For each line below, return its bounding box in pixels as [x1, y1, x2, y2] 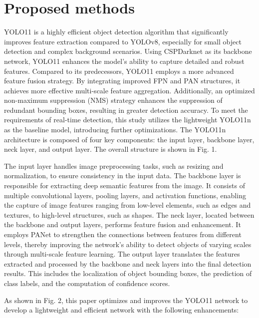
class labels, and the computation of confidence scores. [4, 278, 170, 288]
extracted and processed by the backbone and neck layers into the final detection [4, 258, 252, 269]
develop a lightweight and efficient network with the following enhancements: [4, 305, 239, 315]
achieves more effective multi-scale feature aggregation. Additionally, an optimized [4, 85, 255, 95]
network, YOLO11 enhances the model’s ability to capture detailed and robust [4, 55, 245, 66]
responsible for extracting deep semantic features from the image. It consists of [4, 180, 245, 191]
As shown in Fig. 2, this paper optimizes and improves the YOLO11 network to [4, 295, 248, 305]
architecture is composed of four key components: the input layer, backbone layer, [4, 134, 255, 144]
